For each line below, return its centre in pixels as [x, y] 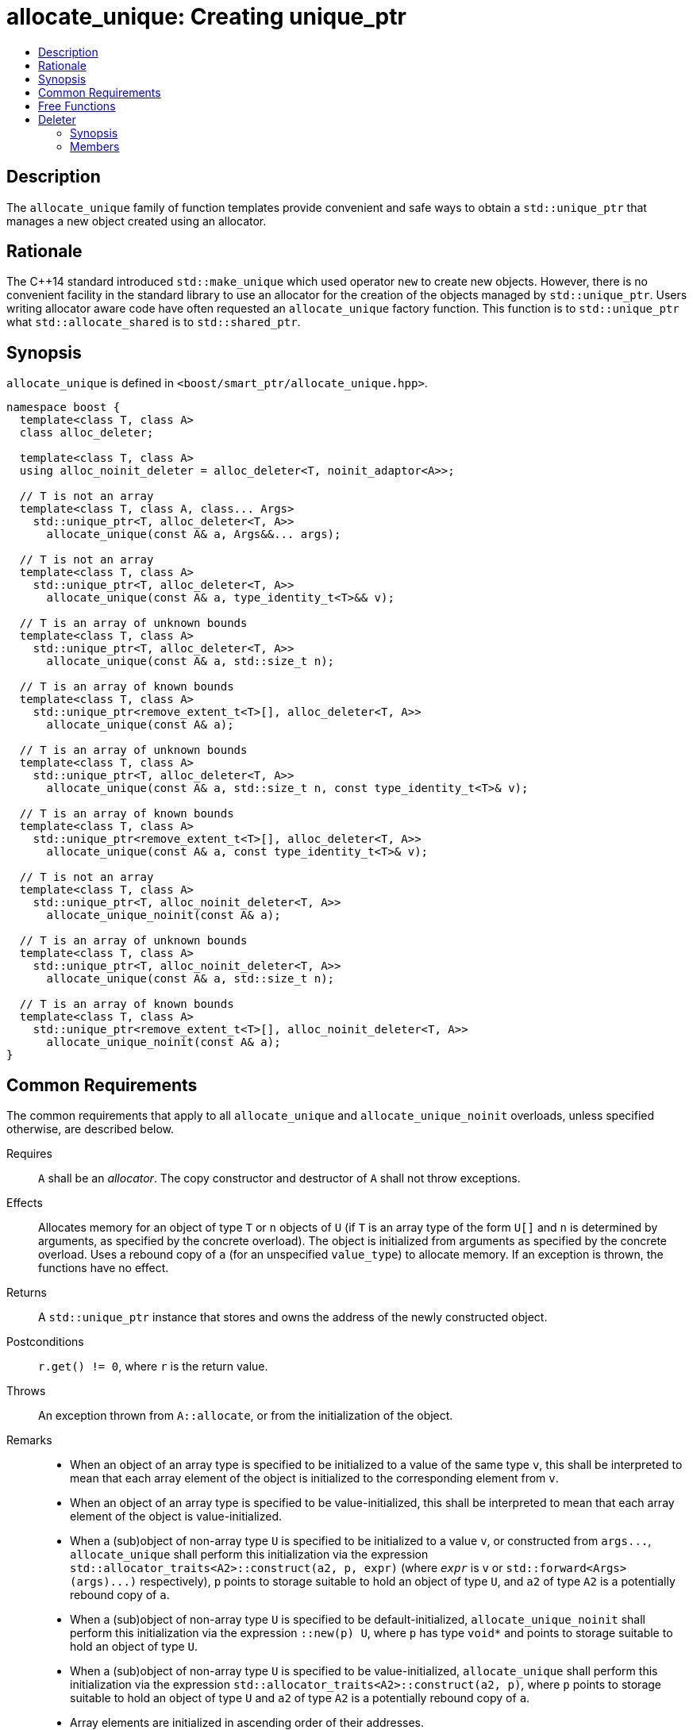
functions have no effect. [104, 1268]
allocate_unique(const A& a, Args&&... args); [194, 534]
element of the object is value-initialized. [176, 1517]
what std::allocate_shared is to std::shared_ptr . [154, 322]
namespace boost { [64, 408]
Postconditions [45, 1342]
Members [95, 146]
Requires [29, 1154]
